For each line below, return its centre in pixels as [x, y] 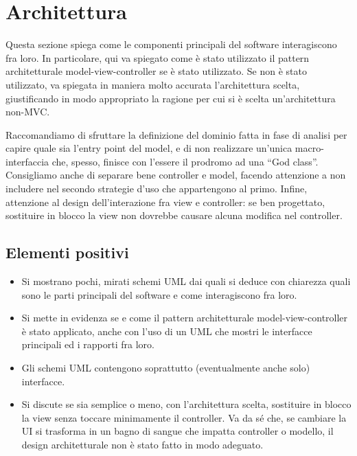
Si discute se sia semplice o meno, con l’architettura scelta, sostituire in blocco [186, 404]
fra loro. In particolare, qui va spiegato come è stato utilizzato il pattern [158, 57]
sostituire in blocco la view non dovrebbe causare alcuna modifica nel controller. [174, 215]
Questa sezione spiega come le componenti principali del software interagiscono [171, 44]
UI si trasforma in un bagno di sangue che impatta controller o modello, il [177, 431]
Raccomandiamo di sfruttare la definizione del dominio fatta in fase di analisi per [176, 134]
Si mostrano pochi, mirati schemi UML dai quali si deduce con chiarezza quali [186, 281]
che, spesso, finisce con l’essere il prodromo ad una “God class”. [185, 161]
